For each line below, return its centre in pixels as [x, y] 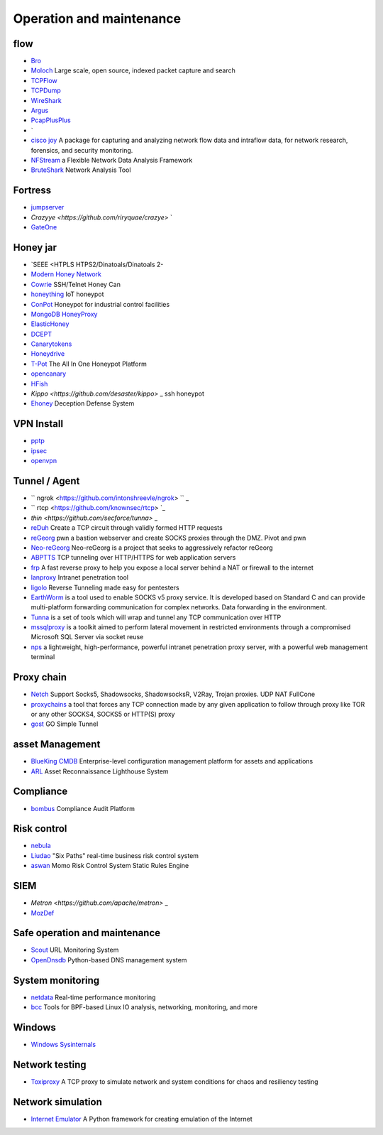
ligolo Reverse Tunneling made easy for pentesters [105, 587]
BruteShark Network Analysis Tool [81, 170]
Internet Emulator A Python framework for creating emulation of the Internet [142, 1119]
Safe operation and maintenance [87, 933]
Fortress [32, 191]
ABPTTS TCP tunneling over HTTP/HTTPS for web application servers [133, 558]
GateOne [44, 227]
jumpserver [48, 207]
